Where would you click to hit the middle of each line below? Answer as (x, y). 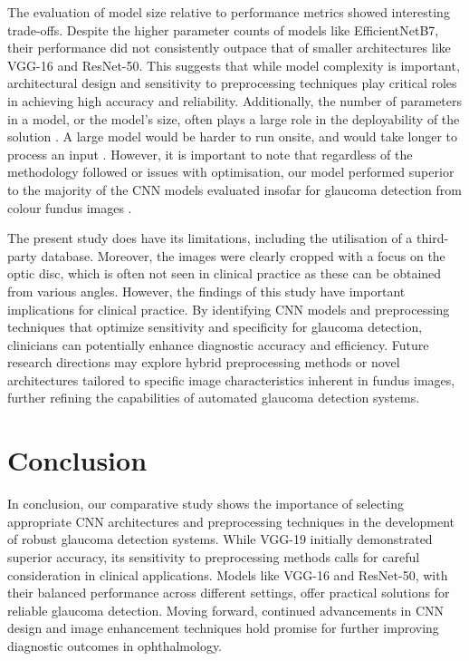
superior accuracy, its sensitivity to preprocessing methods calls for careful (214, 556)
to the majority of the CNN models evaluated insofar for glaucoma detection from (234, 189)
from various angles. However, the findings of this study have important (206, 291)
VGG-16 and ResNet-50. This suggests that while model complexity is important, (234, 65)
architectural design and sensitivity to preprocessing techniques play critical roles (232, 83)
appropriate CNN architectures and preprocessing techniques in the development (231, 521)
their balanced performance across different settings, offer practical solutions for (229, 593)
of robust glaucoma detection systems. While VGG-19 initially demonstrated (220, 539)
